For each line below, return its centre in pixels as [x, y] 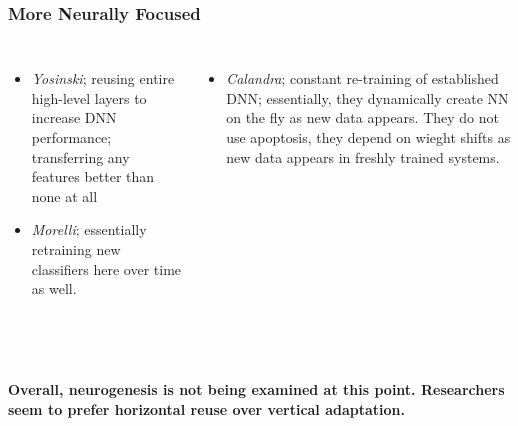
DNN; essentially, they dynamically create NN [367, 97]
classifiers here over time [106, 268]
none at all [64, 195]
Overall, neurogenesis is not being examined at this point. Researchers [256, 388]
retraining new [76, 248]
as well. [54, 288]
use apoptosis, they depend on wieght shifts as [368, 137]
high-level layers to [89, 97]
